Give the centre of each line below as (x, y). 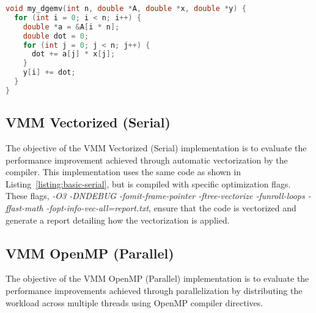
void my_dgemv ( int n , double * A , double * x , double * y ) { (126, 9)
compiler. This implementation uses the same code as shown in (123, 172)
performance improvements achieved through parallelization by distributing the (154, 290)
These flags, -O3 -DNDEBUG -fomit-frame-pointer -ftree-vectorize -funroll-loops (155, 196)
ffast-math (24, 207)
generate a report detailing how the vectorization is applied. (118, 220)
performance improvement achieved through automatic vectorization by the (147, 160)
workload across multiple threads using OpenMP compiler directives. (134, 302)
